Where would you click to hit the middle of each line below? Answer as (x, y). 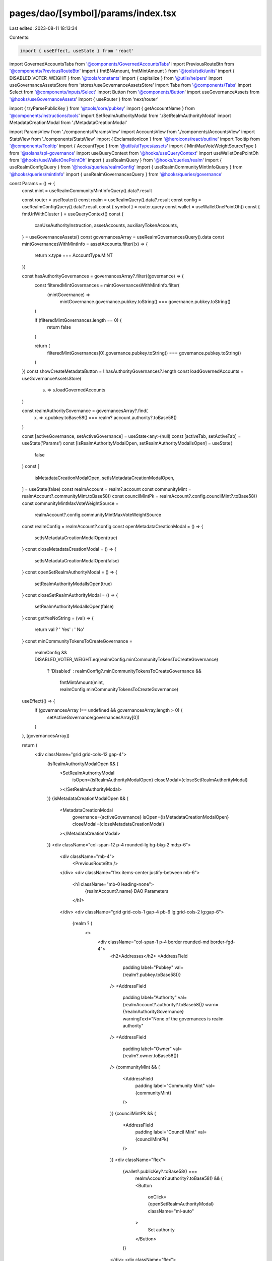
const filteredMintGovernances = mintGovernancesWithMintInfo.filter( (107, 285)
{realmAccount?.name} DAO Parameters (127, 891)
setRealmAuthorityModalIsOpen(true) (73, 584)
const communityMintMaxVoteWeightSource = (70, 503)
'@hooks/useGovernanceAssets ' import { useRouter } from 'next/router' (84, 99)
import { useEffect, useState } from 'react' (77, 51)
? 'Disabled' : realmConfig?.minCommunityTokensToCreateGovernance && (124, 671)
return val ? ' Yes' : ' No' (59, 629)
